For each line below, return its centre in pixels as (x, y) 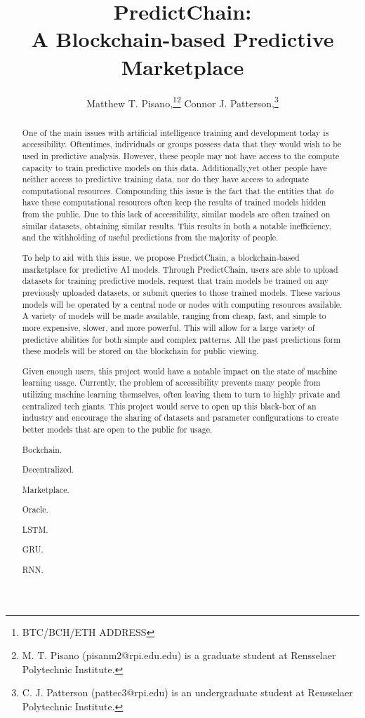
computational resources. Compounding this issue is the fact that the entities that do (178, 190)
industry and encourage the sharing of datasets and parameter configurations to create (180, 418)
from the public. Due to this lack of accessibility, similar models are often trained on (176, 214)
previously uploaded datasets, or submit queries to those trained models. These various (181, 292)
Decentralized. (48, 469)
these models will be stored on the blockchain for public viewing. (140, 351)
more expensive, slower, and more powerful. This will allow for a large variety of (168, 327)
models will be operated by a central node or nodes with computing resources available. (182, 304)
